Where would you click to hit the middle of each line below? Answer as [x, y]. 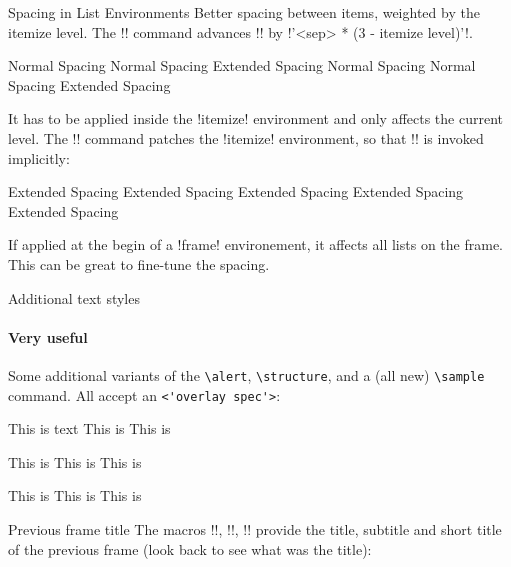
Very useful [48, 336]
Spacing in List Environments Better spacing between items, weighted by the [244, 12]
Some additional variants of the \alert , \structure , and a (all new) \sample [246, 374]
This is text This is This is [89, 428]
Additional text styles [74, 297]
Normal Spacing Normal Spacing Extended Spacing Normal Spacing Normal [242, 65]
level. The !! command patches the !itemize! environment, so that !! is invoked [246, 137]
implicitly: [39, 157]
